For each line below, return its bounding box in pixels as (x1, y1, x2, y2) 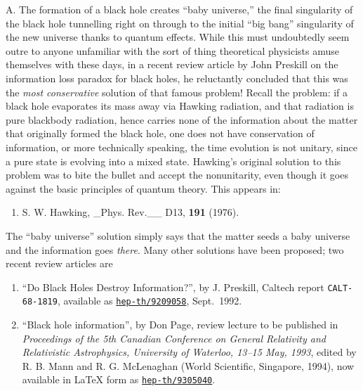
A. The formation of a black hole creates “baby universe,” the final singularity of (6, 2, 353, 16)
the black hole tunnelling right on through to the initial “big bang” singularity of (6, 15, 354, 30)
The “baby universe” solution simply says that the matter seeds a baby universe (6, 228, 350, 243)
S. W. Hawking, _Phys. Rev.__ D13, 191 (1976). (22, 205, 239, 219)
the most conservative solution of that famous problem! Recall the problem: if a (6, 84, 348, 99)
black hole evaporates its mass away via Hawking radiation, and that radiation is (6, 98, 354, 113)
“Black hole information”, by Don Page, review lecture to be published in (22, 317, 338, 331)
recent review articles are (6, 256, 113, 271)
